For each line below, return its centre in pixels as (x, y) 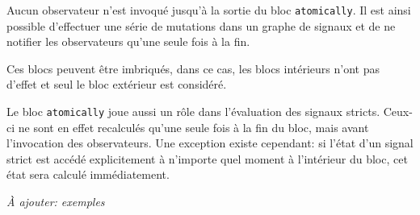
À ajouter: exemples (56, 202)
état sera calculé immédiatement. (88, 174)
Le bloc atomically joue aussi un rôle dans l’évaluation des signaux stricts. (193, 112)
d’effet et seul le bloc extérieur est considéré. (117, 84)
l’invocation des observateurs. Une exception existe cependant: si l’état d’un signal (210, 143)
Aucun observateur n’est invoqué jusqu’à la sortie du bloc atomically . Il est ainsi (209, 10)
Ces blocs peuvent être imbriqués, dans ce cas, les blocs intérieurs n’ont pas (193, 68)
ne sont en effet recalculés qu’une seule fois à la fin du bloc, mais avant (193, 127)
